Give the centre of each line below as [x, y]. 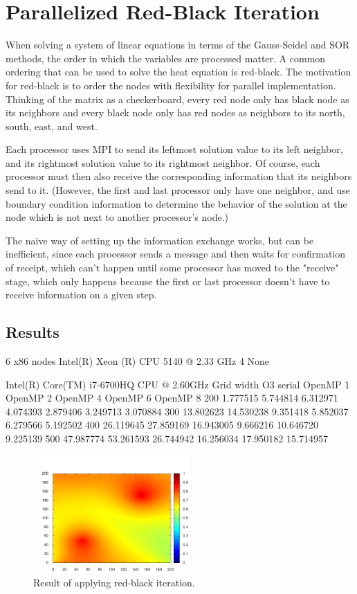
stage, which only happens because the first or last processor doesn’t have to [168, 281]
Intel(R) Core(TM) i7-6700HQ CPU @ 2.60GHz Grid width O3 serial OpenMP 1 [178, 384]
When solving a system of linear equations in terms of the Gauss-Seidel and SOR [178, 45]
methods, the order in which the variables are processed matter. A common [166, 58]
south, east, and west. [52, 126]
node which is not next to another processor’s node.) [117, 217]
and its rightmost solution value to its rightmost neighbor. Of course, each [163, 162]
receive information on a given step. [81, 295]
